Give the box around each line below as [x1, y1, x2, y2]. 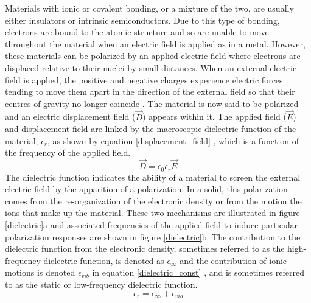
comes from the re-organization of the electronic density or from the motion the [5, 194, 302, 207]
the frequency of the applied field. [5, 146, 131, 159]
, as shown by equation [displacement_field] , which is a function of [47, 134, 299, 147]
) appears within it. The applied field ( [142, 110, 287, 123]
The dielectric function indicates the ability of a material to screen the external [5, 170, 301, 183]
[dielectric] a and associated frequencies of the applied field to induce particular [5, 218, 298, 231]
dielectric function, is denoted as [43, 254, 164, 266]
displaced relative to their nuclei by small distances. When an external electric [5, 61, 297, 74]
